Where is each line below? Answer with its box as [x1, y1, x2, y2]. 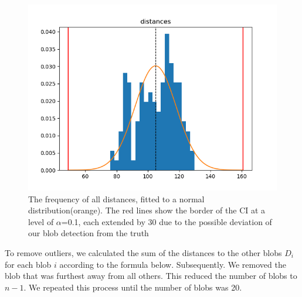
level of [28, 215, 54, 227]
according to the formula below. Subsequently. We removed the [59, 258, 286, 270]
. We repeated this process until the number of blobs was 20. [23, 281, 242, 293]
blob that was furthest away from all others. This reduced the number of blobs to [5, 270, 297, 282]
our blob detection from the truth [28, 227, 149, 239]
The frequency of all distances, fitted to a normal [28, 192, 205, 205]
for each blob [5, 258, 52, 270]
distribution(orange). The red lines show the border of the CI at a [28, 204, 266, 216]
